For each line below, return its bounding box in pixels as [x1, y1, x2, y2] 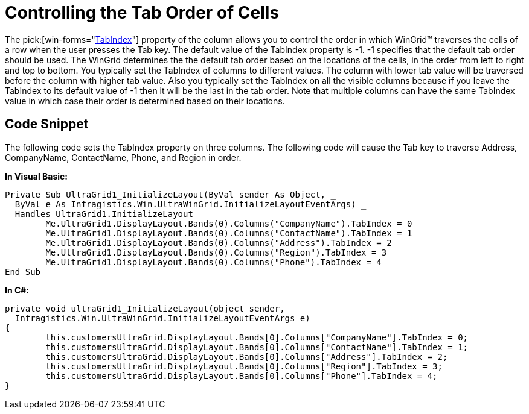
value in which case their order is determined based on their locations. [5, 95, 285, 106]
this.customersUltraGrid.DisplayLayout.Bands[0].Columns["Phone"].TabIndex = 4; [45, 371, 438, 381]
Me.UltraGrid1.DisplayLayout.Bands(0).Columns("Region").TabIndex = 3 [45, 247, 387, 257]
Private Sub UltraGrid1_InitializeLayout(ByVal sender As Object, [5, 189, 326, 199]
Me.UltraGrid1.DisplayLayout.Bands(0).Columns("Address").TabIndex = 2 [45, 237, 392, 248]
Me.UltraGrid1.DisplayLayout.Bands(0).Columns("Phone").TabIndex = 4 [45, 257, 382, 267]
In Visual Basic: [5, 171, 68, 181]
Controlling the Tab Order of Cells [5, 2, 280, 23]
